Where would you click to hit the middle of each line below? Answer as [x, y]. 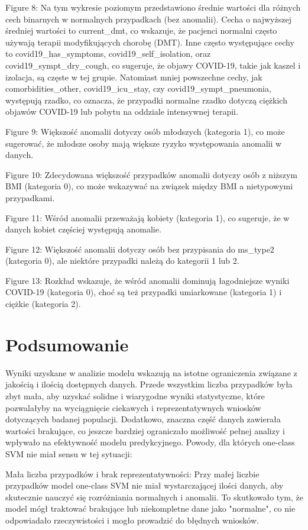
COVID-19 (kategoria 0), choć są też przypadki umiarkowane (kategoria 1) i [144, 292]
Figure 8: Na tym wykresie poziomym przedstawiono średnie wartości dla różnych [153, 7]
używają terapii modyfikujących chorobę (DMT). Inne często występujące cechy [150, 42]
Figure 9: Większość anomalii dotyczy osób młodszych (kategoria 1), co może [145, 131]
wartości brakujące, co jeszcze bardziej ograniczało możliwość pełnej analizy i [145, 430]
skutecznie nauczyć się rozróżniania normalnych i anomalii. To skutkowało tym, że [154, 497]
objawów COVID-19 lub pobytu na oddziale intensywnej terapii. [122, 112]
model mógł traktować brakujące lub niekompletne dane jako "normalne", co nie [150, 508]
